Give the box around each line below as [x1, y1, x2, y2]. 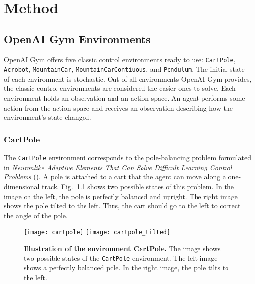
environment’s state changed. [4, 112, 91, 122]
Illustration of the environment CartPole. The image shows [24, 243, 221, 253]
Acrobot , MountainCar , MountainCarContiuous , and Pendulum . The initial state [4, 64, 245, 74]
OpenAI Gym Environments [4, 31, 151, 46]
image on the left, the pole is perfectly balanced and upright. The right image [4, 191, 238, 201]
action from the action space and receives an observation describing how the [4, 102, 233, 113]
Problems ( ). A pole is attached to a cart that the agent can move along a [4, 171, 226, 182]
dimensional [4, 181, 40, 191]
